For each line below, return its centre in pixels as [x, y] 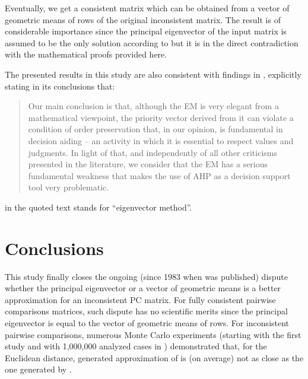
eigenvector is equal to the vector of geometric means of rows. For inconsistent [147, 323]
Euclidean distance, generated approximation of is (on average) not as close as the [154, 357]
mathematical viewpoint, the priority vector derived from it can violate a [161, 117]
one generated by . [38, 369]
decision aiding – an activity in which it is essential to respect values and [161, 140]
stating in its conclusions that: [60, 86]
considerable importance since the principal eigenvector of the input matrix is [146, 31]
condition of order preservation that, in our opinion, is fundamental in [155, 129]
